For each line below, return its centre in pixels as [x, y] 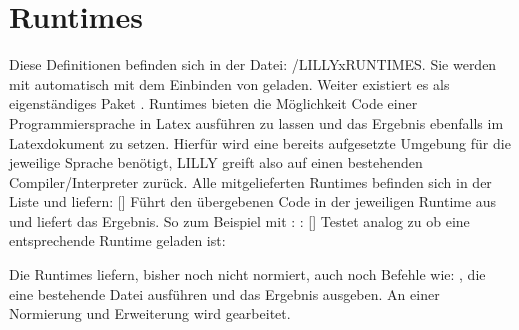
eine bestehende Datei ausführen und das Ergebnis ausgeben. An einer [224, 293]
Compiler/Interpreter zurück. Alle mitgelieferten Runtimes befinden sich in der [250, 181]
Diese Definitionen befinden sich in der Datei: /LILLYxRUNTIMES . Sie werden [253, 64]
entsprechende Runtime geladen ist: [117, 240]
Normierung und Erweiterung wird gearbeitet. [150, 313]
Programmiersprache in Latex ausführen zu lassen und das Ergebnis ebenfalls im [256, 122]
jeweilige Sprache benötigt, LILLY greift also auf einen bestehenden [216, 162]
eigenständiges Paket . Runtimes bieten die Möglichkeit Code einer [213, 103]
